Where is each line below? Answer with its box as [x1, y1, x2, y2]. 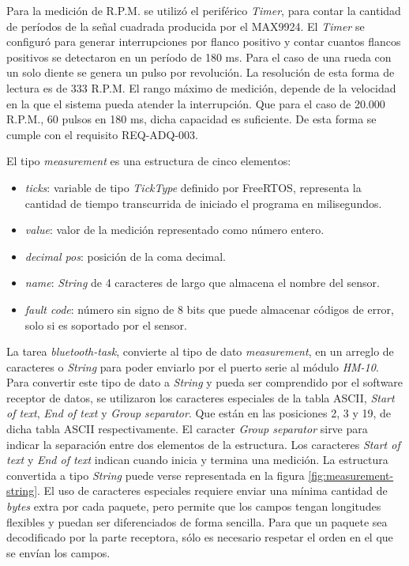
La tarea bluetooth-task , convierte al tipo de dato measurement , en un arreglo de [6, 343, 394, 360]
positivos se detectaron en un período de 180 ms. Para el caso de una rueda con [6, 48, 392, 65]
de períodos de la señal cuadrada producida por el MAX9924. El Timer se [6, 17, 365, 34]
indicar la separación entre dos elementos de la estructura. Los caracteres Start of [6, 436, 400, 452]
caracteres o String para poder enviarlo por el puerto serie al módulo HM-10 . [6, 358, 379, 375]
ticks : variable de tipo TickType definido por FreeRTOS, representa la [24, 179, 362, 195]
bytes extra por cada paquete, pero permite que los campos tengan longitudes [6, 498, 381, 515]
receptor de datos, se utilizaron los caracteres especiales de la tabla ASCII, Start [6, 389, 395, 406]
